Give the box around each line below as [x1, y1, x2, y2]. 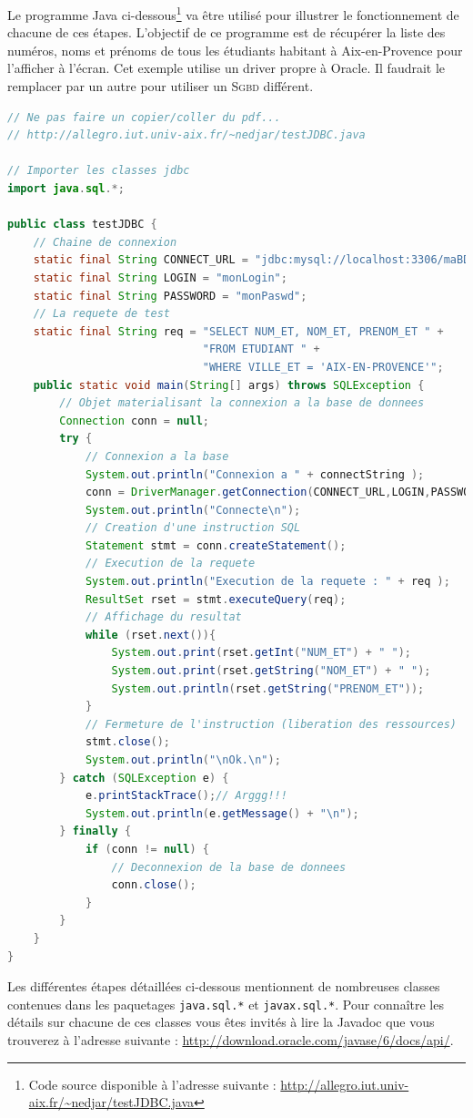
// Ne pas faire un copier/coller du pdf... [7, 110, 281, 124]
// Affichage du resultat [85, 610, 242, 624]
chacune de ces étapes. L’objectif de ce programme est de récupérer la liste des [7, 23, 446, 42]
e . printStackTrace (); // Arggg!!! [85, 789, 287, 803]
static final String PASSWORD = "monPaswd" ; [33, 289, 307, 303]
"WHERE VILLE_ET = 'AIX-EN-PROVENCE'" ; [202, 360, 444, 374]
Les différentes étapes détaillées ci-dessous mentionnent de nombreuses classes [7, 977, 440, 996]
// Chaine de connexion [33, 235, 177, 249]
